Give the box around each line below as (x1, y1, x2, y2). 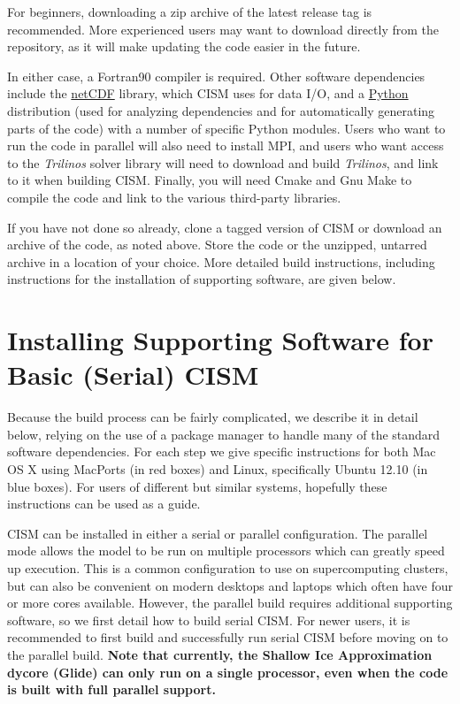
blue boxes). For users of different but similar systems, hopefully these (7, 477, 387, 495)
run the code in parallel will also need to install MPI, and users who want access (7, 136, 444, 155)
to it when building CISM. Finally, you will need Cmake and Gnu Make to (7, 171, 412, 189)
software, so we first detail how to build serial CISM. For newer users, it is (7, 610, 410, 629)
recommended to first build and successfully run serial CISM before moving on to (7, 628, 448, 647)
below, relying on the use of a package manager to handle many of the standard (7, 425, 441, 443)
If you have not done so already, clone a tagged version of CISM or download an (7, 218, 442, 236)
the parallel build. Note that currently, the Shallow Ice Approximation (7, 645, 433, 663)
